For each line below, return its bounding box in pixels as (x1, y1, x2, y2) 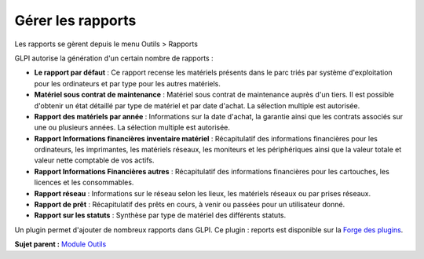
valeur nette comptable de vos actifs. (34, 155, 155, 165)
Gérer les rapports (14, 12, 137, 29)
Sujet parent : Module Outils (14, 239, 107, 249)
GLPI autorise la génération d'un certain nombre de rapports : (14, 53, 214, 63)
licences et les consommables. (34, 177, 134, 188)
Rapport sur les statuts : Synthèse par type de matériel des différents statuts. (34, 210, 287, 220)
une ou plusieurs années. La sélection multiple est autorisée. (34, 122, 231, 133)
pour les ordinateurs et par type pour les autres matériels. (34, 78, 221, 88)
